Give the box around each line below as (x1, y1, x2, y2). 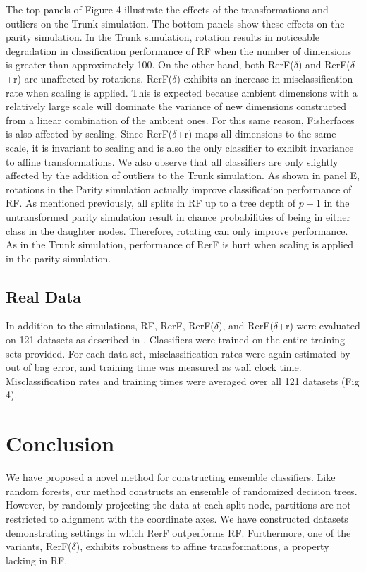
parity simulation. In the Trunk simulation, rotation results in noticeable (6, 30, 320, 44)
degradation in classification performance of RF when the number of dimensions (6, 43, 352, 58)
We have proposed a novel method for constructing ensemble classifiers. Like (6, 470, 336, 485)
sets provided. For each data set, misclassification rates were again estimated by (6, 346, 350, 360)
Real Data (6, 285, 82, 307)
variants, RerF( (6, 539, 72, 554)
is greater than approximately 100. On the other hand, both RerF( (6, 57, 294, 72)
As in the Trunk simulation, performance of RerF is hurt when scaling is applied (6, 237, 353, 252)
